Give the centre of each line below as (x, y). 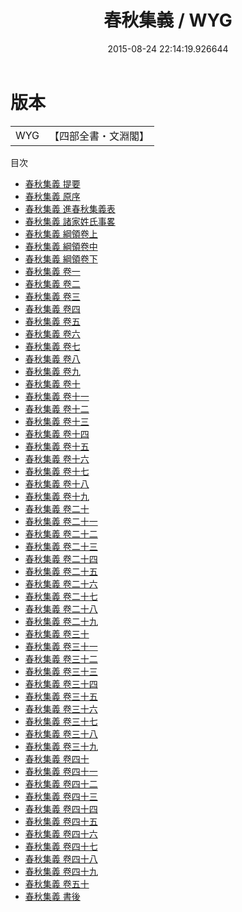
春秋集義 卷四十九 (61, 871)
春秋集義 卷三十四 (61, 683)
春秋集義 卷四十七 (61, 846)
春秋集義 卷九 (52, 371)
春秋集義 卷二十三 (61, 546)
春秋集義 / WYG (168, 20)
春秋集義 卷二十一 (61, 521)
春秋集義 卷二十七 (61, 596)
